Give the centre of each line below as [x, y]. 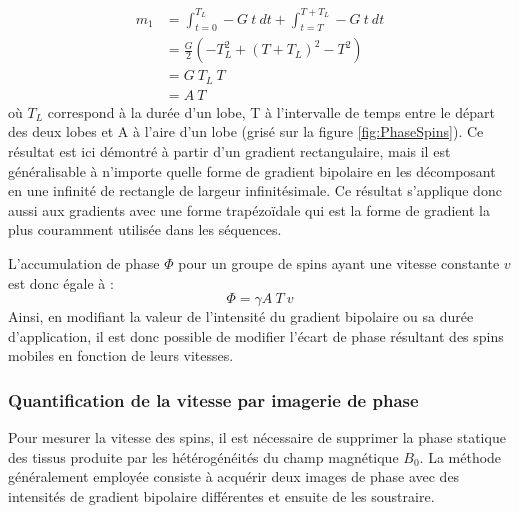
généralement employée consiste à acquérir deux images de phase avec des [234, 476]
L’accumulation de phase [84, 263]
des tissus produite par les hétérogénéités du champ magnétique [203, 456]
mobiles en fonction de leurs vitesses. [121, 355]
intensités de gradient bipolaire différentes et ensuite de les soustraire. [221, 496]
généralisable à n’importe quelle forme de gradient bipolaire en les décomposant [252, 170]
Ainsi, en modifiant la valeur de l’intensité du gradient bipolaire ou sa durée [241, 316]
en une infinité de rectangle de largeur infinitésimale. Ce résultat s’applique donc [255, 190]
